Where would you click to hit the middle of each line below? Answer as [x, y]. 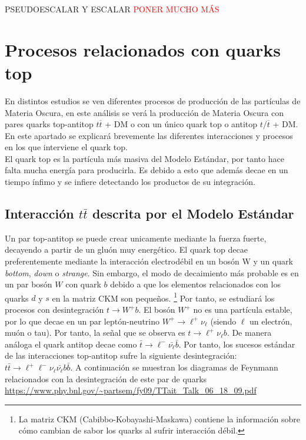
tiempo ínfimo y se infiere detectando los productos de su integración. [130, 182]
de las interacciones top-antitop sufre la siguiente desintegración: [121, 355]
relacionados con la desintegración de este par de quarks [106, 378]
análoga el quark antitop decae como [71, 344]
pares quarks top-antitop [49, 124]
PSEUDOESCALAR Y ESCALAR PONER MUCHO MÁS [112, 9]
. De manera [249, 333]
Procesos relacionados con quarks [143, 49]
